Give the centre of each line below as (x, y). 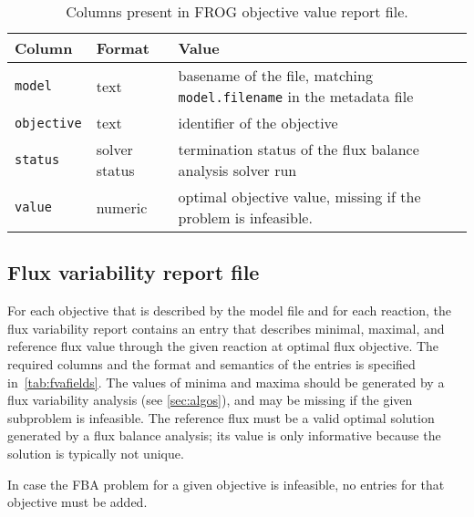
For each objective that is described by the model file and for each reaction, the (229, 310)
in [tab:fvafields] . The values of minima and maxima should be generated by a (226, 382)
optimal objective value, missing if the (299, 196)
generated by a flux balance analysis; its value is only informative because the (224, 435)
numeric (122, 207)
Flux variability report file (134, 272)
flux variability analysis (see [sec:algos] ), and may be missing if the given (210, 400)
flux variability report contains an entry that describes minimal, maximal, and (226, 328)
